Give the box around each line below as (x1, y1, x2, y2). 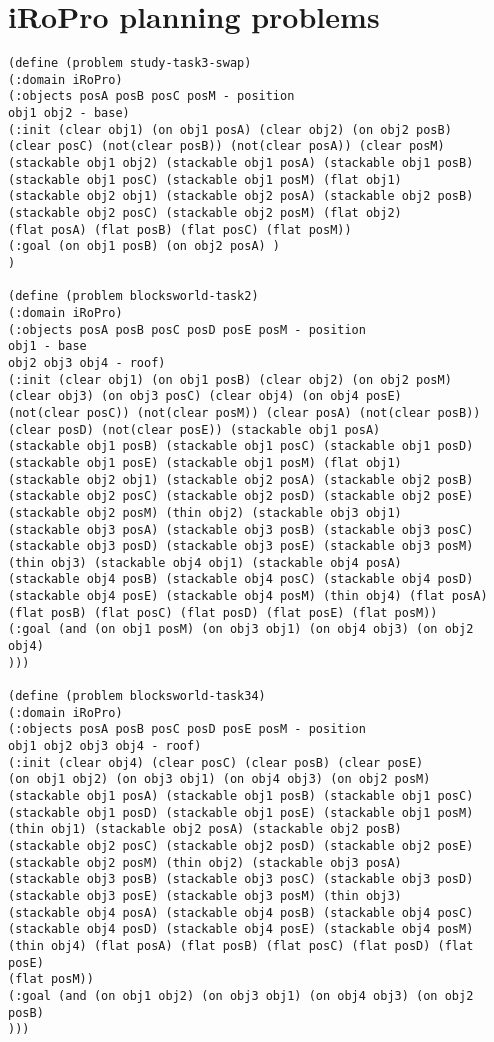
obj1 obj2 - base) (8, 106, 130, 121)
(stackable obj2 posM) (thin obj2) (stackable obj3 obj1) (8, 505, 402, 520)
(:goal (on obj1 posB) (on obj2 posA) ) (8, 239, 281, 254)
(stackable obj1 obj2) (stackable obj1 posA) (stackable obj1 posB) (8, 156, 474, 171)
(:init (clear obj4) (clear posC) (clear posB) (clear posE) (8, 755, 424, 770)
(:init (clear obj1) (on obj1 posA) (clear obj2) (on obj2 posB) (8, 122, 452, 137)
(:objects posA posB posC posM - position (8, 89, 295, 104)
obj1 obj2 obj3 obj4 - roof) (8, 739, 202, 754)
